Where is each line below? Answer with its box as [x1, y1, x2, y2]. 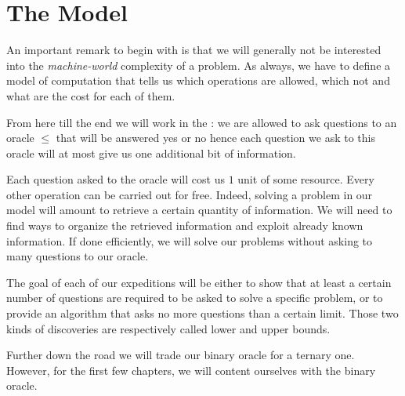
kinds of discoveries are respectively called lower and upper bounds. [6, 320, 331, 336]
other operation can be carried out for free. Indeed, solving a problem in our [6, 186, 373, 202]
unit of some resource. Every [237, 171, 374, 187]
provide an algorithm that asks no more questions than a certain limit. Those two [6, 305, 399, 322]
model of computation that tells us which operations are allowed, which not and [6, 72, 390, 89]
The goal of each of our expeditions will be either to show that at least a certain [6, 274, 392, 290]
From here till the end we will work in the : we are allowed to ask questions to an [6, 114, 397, 130]
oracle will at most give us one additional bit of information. [6, 144, 296, 161]
